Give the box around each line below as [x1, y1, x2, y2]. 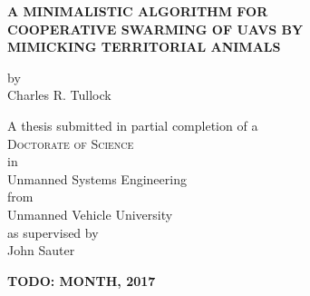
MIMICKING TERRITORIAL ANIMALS [7, 37, 281, 56]
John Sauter [7, 241, 75, 260]
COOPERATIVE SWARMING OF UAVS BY [7, 19, 304, 38]
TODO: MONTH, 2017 [7, 271, 156, 290]
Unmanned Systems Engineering [7, 169, 187, 188]
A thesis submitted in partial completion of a [7, 115, 258, 134]
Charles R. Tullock [7, 85, 111, 104]
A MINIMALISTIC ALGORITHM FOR [7, 2, 268, 20]
